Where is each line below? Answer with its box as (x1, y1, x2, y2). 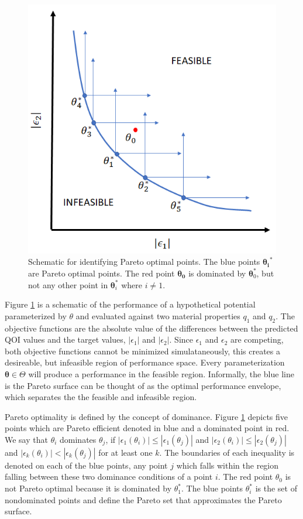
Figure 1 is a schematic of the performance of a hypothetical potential (5, 298, 256, 310)
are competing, (230, 333, 284, 346)
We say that (5, 433, 48, 445)
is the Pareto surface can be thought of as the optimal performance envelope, (5, 379, 281, 391)
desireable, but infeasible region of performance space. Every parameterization (5, 356, 285, 368)
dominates (60, 433, 97, 445)
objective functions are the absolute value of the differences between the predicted (5, 322, 298, 334)
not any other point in (28, 278, 108, 291)
